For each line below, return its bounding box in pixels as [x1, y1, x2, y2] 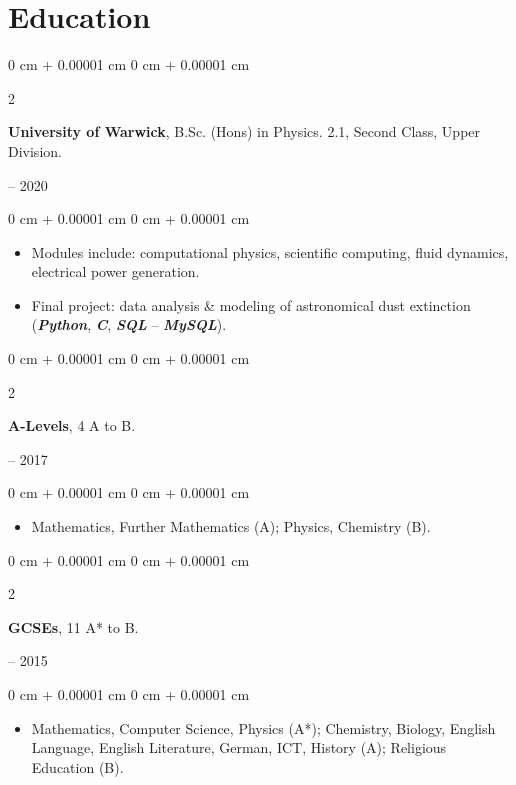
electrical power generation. [31, 261, 200, 282]
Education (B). [31, 756, 124, 777]
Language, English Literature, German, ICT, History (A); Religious [31, 737, 447, 758]
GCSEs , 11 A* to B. [8, 616, 139, 637]
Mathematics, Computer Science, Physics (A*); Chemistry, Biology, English [31, 717, 496, 738]
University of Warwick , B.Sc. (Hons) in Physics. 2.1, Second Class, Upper [8, 121, 481, 142]
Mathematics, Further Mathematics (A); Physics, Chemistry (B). [31, 516, 431, 537]
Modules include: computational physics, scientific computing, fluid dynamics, [31, 241, 509, 262]
